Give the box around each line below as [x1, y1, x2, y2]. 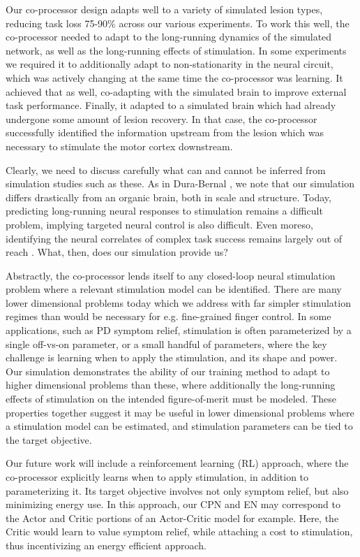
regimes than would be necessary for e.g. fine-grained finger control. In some [6, 309, 331, 324]
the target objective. [6, 432, 92, 447]
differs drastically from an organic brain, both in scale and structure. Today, [6, 189, 331, 204]
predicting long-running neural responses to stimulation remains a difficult [6, 203, 323, 218]
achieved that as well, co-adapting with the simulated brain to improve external [6, 84, 347, 99]
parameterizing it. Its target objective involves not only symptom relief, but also [6, 483, 349, 498]
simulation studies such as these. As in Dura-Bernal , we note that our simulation [6, 176, 355, 191]
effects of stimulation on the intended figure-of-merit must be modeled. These [6, 391, 337, 406]
